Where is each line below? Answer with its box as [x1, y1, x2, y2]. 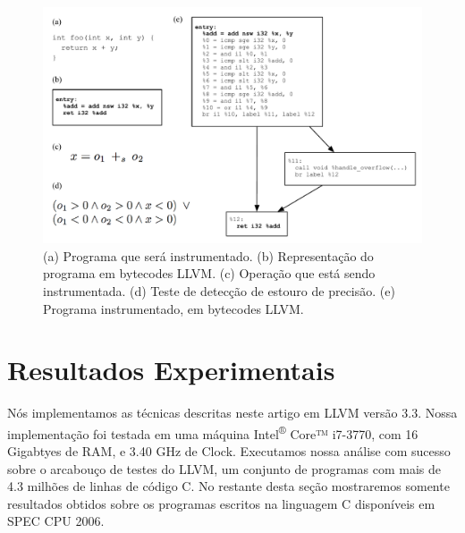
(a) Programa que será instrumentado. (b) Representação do [43, 246, 374, 265]
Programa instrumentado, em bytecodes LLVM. [43, 299, 304, 317]
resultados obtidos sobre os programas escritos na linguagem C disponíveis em [7, 494, 435, 512]
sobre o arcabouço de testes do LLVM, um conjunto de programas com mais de [7, 459, 442, 478]
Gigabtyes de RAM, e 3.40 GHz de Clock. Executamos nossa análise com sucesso [7, 442, 451, 461]
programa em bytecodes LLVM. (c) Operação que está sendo [43, 264, 376, 283]
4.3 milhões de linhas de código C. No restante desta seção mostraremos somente [7, 477, 450, 495]
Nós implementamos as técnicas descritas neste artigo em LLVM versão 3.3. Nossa [7, 403, 458, 422]
